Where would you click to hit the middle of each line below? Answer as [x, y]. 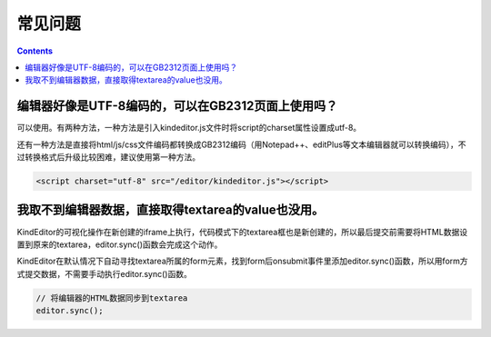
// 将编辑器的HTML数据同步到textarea [112, 298]
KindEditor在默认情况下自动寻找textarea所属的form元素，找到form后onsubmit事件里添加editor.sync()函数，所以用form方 [242, 261]
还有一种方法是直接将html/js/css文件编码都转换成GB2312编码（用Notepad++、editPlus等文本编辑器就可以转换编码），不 [242, 144]
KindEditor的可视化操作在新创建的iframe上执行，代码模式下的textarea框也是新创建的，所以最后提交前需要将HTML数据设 [242, 232]
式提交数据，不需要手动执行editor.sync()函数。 [105, 273]
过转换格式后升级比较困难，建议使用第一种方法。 [108, 157]
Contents [35, 51]
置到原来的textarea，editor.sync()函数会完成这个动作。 [120, 244]
